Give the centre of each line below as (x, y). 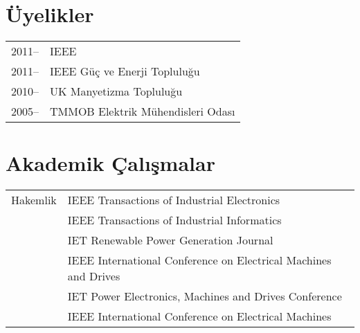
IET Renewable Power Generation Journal (170, 240)
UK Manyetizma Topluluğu (116, 91)
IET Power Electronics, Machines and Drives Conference (205, 296)
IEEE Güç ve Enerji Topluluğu (125, 71)
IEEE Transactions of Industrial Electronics (174, 200)
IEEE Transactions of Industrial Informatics (174, 220)
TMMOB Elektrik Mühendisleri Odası (143, 111)
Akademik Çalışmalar (110, 163)
